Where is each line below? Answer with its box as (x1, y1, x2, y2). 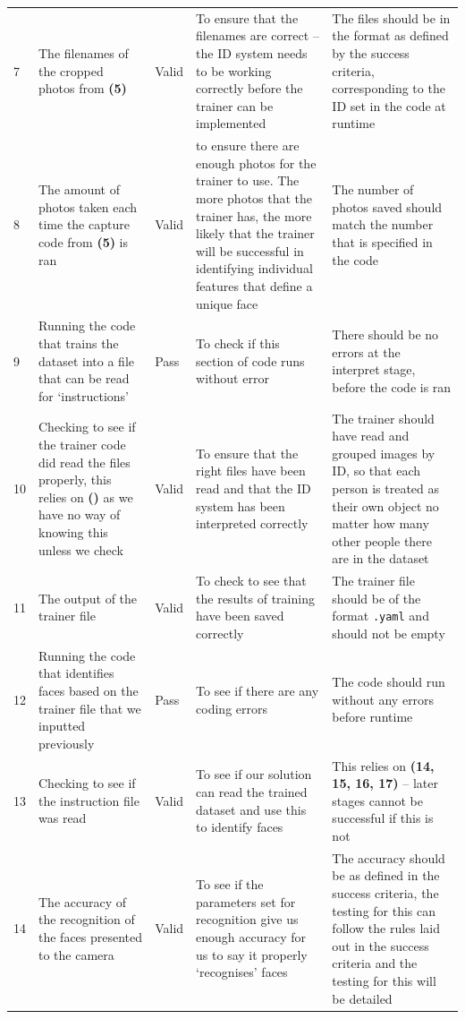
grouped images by (332, 443, 435, 462)
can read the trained (196, 783, 308, 801)
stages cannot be (332, 791, 423, 809)
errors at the (332, 342, 401, 361)
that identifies (38, 664, 114, 682)
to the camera (38, 945, 114, 963)
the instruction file (38, 791, 139, 809)
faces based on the (38, 681, 139, 700)
